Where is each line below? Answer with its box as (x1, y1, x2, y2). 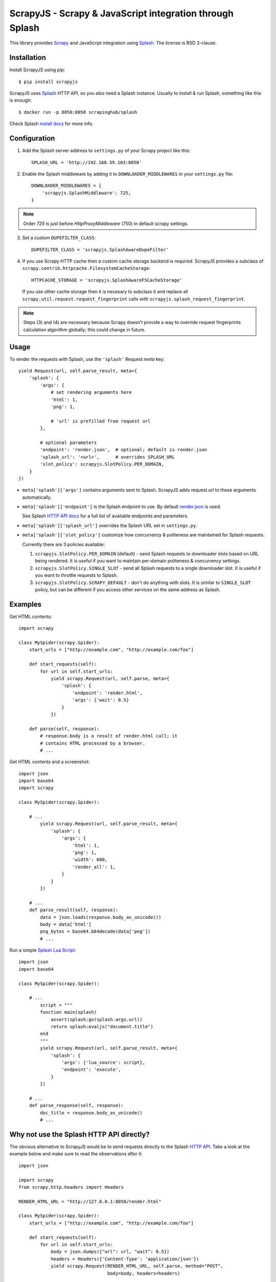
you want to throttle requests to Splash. (35, 572, 118, 578)
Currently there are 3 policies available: (22, 541, 105, 547)
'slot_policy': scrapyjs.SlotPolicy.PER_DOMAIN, (40, 462, 165, 467)
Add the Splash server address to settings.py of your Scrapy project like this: (22, 148, 191, 154)
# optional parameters (40, 439, 97, 446)
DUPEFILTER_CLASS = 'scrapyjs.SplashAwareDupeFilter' (31, 247, 169, 252)
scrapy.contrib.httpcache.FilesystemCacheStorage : (22, 265, 151, 271)
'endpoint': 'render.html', (72, 690, 143, 696)
